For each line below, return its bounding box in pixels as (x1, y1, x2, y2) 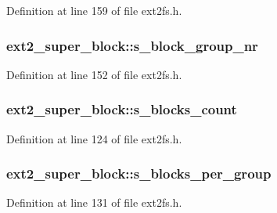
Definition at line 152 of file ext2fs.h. (6, 66, 182, 82)
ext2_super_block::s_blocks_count (6, 99, 237, 119)
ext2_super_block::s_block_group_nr (6, 35, 258, 55)
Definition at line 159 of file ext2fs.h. (6, 2, 182, 18)
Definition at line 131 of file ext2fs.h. (6, 194, 182, 211)
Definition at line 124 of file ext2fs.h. (6, 130, 182, 146)
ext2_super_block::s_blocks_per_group (6, 164, 272, 183)
